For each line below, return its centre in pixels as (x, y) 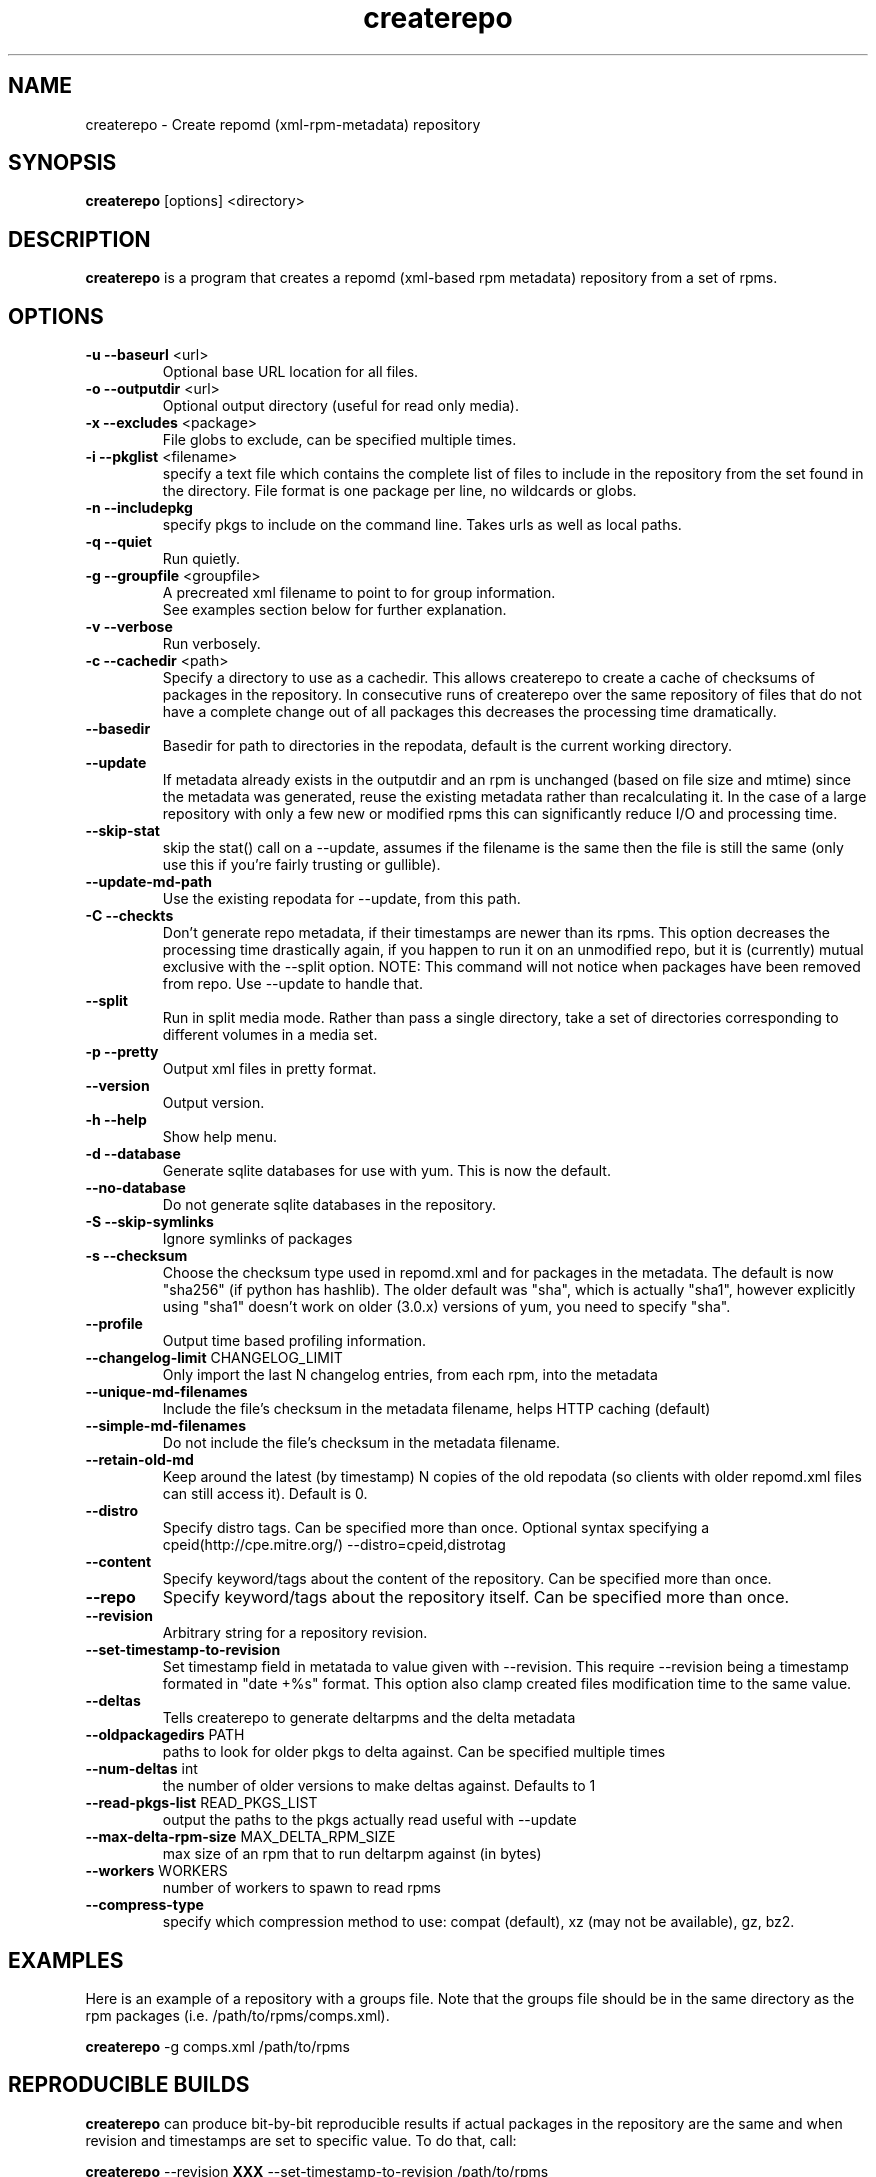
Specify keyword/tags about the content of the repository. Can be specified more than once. (467, 1579)
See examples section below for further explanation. (334, 610)
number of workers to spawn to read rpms (301, 1888)
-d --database (133, 1154)
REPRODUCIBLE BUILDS (129, 2085)
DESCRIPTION (79, 239)
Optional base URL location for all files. (290, 372)
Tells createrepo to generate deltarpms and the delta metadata (369, 1718)
